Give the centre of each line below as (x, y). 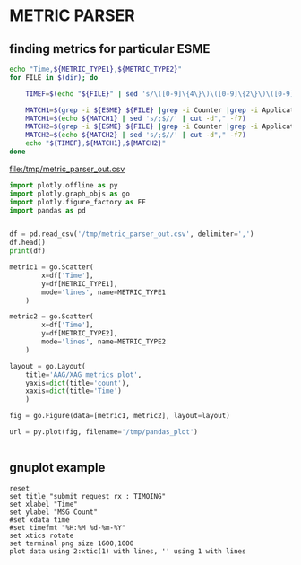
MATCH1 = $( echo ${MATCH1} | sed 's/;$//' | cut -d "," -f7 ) (136, 118)
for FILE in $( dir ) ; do (54, 77)
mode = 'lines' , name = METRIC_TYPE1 (104, 292)
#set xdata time (39, 520)
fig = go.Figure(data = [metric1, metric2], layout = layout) (120, 416)
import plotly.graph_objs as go (69, 194)
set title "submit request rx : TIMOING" (88, 496)
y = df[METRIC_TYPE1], (80, 283)
